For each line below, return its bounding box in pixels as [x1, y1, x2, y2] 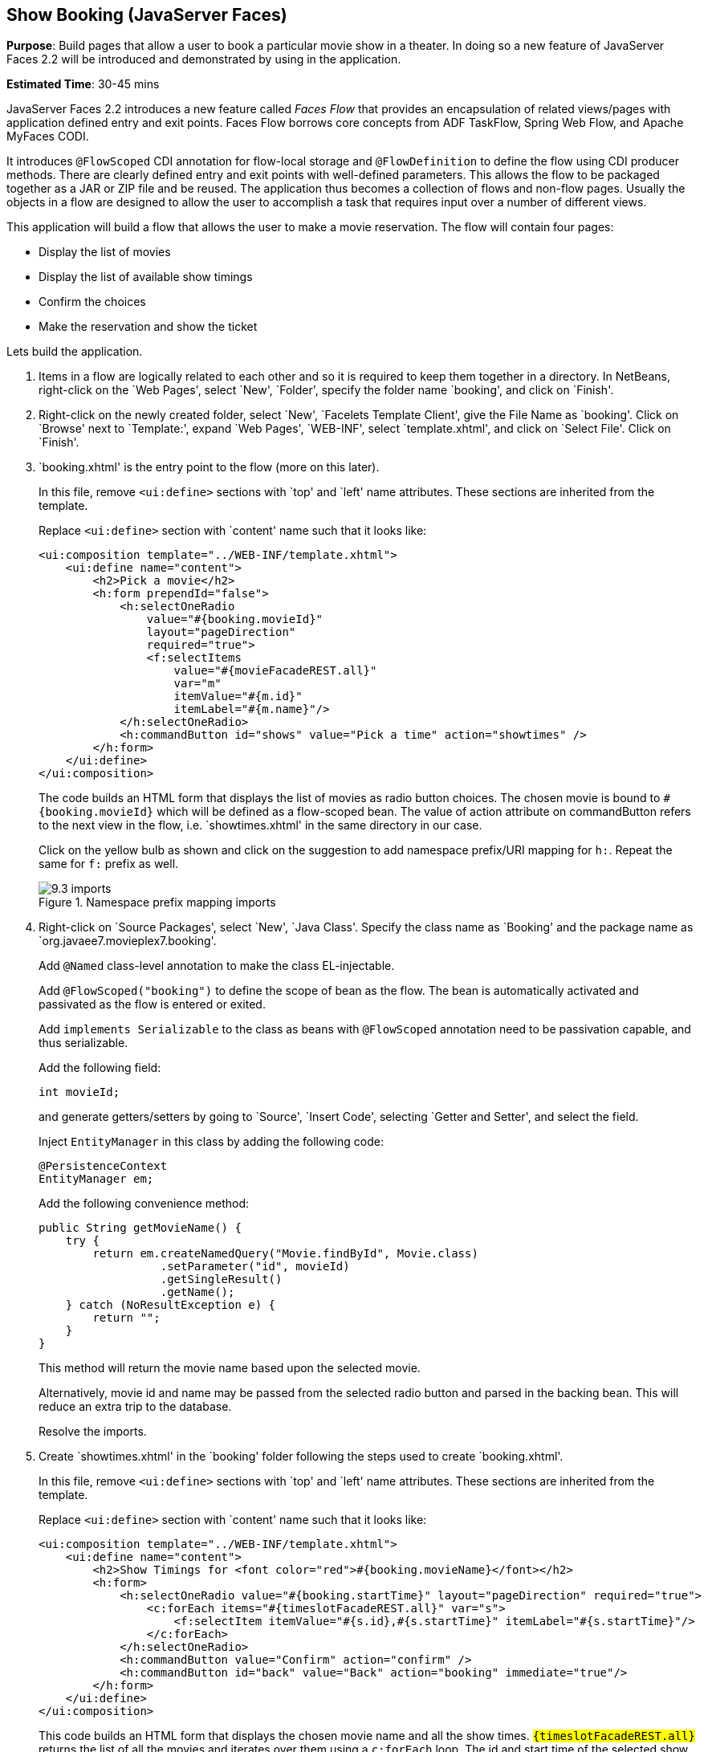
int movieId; [39, 1086, 120, 1099]
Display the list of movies [39, 245, 171, 259]
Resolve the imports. [39, 1424, 147, 1439]
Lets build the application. [6, 344, 143, 359]
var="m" [173, 677, 222, 691]
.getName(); [160, 1285, 235, 1299]
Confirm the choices [39, 295, 146, 309]
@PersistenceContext [39, 1159, 168, 1173]
